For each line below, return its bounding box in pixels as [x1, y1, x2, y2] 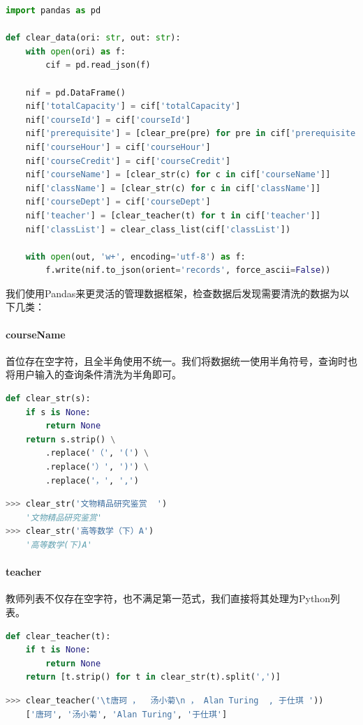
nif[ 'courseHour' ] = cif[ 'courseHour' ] [25, 142, 211, 152]
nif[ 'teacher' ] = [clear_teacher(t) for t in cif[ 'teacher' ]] [25, 210, 321, 221]
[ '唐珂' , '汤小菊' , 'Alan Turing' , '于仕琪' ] [25, 709, 228, 719]
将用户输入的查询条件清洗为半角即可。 [6, 367, 181, 382]
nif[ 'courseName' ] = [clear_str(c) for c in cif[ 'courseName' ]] [25, 170, 331, 180]
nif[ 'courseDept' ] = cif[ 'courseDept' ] [25, 197, 211, 207]
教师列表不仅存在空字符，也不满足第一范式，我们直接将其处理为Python [6, 591, 330, 606]
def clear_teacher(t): [6, 631, 111, 641]
